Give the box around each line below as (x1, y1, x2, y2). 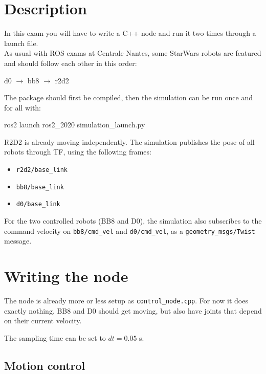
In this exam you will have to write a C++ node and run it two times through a (4, 28, 256, 38)
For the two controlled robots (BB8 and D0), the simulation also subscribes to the (4, 215, 262, 226)
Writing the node (4, 266, 128, 287)
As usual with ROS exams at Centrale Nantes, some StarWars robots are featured (4, 48, 261, 58)
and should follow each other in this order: (4, 57, 137, 68)
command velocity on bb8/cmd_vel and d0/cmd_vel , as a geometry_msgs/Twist (4, 225, 255, 236)
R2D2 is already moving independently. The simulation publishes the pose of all (4, 136, 255, 147)
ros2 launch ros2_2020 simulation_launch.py (4, 119, 145, 130)
